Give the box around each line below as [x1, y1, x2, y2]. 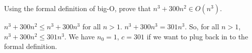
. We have [64, 31, 95, 41]
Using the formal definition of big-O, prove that [4, 3, 151, 13]
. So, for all [185, 21, 219, 31]
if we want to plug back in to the [146, 31, 248, 41]
